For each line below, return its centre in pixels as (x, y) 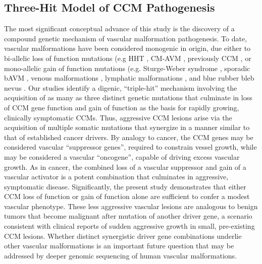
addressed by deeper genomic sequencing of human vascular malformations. (120, 255)
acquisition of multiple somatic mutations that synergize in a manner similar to (127, 127)
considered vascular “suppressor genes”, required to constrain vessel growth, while (130, 147)
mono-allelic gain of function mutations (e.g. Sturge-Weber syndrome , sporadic (127, 68)
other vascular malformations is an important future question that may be (119, 246)
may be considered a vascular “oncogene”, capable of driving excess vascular (122, 156)
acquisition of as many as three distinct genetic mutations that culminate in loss (128, 97)
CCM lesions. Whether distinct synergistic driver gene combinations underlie (123, 236)
